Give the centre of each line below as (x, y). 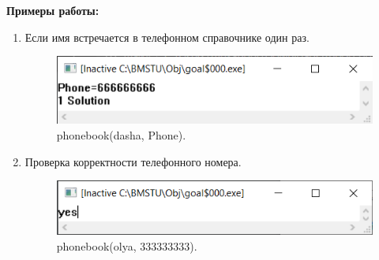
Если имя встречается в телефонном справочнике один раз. (167, 37)
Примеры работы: (53, 10)
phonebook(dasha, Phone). (121, 135)
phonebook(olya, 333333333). (127, 245)
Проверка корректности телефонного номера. (133, 161)
